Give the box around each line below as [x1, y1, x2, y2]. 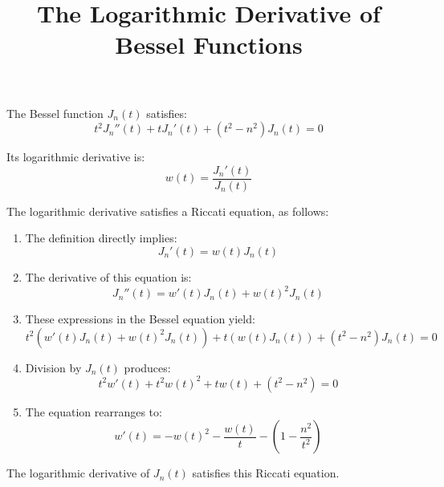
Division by [25, 359, 82, 375]
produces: [124, 359, 171, 375]
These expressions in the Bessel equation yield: [25, 310, 255, 327]
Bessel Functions [115, 28, 303, 61]
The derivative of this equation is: [25, 269, 192, 285]
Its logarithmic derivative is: [6, 148, 145, 165]
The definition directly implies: [25, 229, 177, 246]
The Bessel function [6, 104, 104, 121]
